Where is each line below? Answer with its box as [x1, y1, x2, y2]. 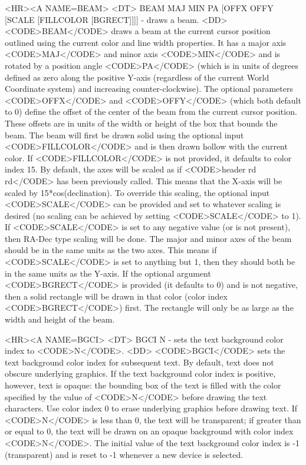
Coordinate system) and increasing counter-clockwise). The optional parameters [5, 82, 294, 95]
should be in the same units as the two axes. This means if [5, 244, 217, 256]
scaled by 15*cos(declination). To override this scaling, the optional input [5, 186, 270, 198]
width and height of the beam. [5, 313, 115, 325]
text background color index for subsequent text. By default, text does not [5, 356, 274, 368]
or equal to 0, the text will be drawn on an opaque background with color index [5, 425, 294, 437]
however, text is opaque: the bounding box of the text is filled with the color [5, 379, 281, 391]
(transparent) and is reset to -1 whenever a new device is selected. [5, 448, 244, 460]
